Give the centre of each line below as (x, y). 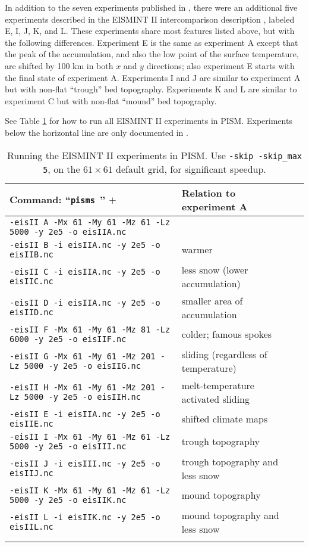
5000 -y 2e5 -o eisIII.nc (68, 446)
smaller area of (212, 300)
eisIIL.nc (31, 526)
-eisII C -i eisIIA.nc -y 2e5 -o (85, 271)
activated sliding (215, 399)
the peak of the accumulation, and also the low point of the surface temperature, (152, 54)
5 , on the (62, 169)
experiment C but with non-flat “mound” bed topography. (111, 100)
